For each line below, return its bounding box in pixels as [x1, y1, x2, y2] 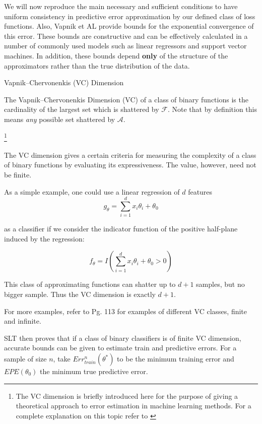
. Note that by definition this [167, 104, 257, 114]
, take [53, 353, 71, 364]
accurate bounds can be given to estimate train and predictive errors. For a [4, 342, 237, 353]
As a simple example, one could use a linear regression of [4, 186, 180, 197]
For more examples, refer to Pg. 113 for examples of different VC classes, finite [4, 306, 247, 316]
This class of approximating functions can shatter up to [4, 279, 176, 289]
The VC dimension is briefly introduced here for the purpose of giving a [16, 390, 238, 401]
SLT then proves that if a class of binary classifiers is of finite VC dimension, [4, 332, 241, 343]
